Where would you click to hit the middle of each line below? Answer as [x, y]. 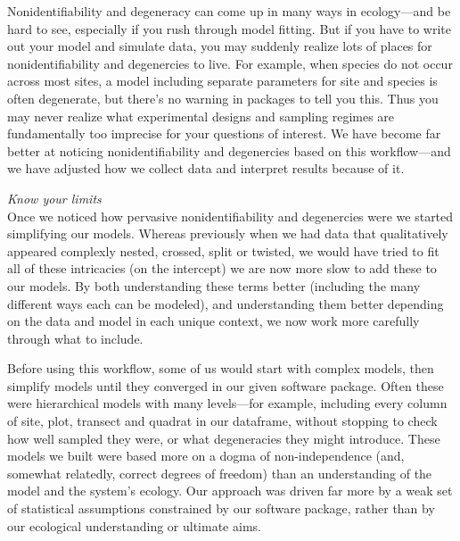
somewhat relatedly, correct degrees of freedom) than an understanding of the [220, 473]
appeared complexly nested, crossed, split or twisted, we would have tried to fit [223, 250]
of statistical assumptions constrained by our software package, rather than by [221, 508]
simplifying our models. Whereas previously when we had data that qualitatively [228, 233]
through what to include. [75, 338]
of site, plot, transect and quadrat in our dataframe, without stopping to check [222, 421]
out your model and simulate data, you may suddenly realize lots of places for [220, 46]
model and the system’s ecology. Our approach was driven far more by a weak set [230, 491]
